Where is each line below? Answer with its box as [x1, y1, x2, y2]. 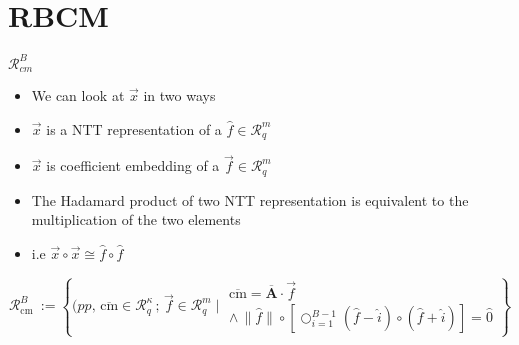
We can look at [31, 85, 125, 106]
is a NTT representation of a [46, 118, 222, 139]
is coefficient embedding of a [46, 155, 220, 176]
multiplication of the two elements [31, 209, 241, 230]
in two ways [143, 85, 216, 106]
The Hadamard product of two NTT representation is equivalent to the [31, 189, 469, 210]
